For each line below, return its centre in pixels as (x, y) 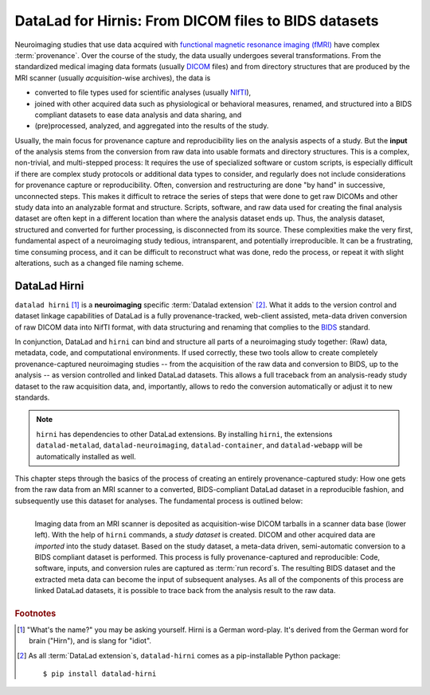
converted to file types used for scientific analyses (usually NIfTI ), (143, 92)
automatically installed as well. (86, 456)
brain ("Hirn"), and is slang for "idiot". (90, 641)
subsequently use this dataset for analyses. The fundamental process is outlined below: (159, 501)
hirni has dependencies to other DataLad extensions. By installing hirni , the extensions (184, 434)
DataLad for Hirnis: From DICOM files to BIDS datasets (197, 21)
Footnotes (35, 613)
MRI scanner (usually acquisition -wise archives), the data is (113, 78)
